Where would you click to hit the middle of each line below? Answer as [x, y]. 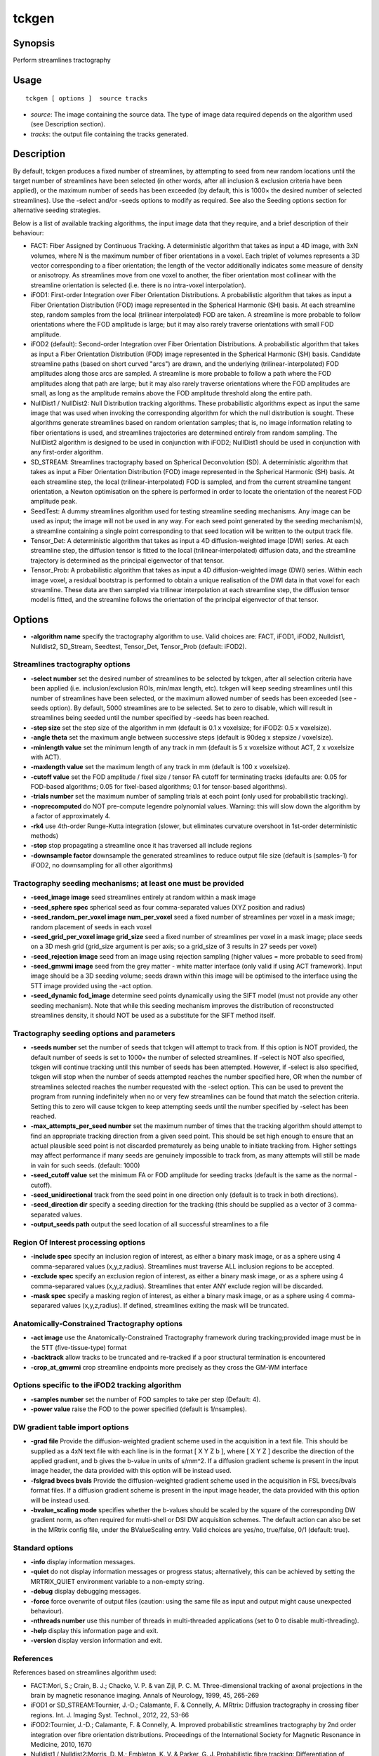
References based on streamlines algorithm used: [85, 1672]
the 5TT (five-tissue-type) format [79, 1347]
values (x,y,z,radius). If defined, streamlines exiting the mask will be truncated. [175, 1306]
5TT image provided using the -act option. [92, 985]
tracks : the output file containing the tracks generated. [109, 134]
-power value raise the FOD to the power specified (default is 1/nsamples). [139, 1409]
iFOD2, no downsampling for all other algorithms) [102, 865]
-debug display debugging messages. [86, 1592]
